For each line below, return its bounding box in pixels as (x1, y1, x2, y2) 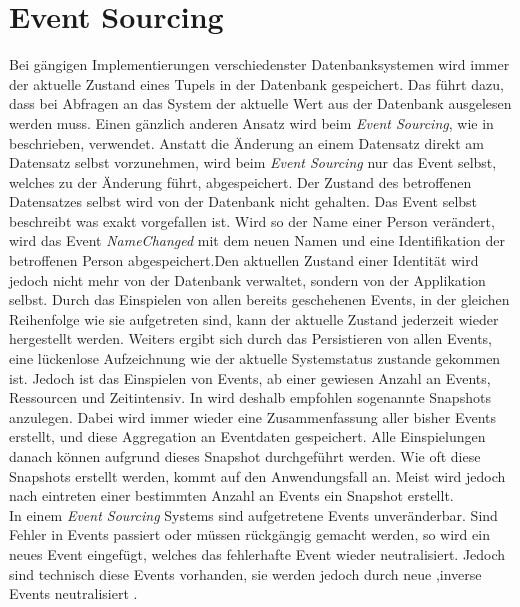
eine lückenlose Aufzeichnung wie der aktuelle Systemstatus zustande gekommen (9, 348, 501, 369)
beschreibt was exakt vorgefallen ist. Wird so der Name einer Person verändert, (9, 210, 495, 231)
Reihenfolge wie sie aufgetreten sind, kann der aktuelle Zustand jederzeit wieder (9, 308, 499, 329)
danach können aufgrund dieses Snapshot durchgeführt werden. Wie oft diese (9, 446, 481, 466)
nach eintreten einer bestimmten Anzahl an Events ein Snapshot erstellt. (9, 485, 454, 506)
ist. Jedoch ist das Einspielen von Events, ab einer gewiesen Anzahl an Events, (9, 367, 491, 388)
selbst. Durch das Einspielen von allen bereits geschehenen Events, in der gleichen (9, 289, 510, 310)
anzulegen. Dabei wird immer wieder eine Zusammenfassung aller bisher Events (9, 406, 497, 427)
